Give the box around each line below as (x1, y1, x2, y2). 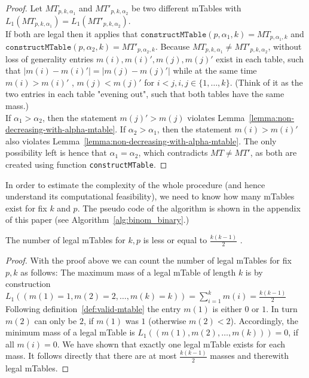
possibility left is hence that (5, 146, 107, 159)
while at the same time (173, 64, 257, 77)
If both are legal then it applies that (5, 27, 138, 40)
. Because (155, 40, 190, 52)
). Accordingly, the (230, 314, 299, 326)
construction (5, 277, 51, 290)
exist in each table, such (216, 52, 304, 65)
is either (212, 302, 242, 315)
